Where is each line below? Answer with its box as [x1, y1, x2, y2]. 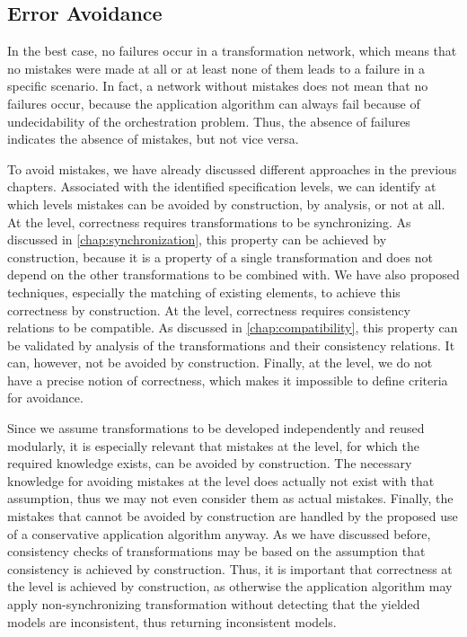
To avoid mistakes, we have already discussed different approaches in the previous [7, 159, 457, 178]
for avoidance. [7, 388, 84, 407]
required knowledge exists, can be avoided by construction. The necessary [7, 454, 412, 473]
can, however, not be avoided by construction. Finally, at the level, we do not [7, 353, 433, 372]
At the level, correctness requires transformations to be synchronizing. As [7, 212, 411, 231]
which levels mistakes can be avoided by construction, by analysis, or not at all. [7, 194, 445, 213]
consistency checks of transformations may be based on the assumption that [7, 542, 426, 561]
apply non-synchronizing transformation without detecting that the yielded [7, 595, 420, 614]
